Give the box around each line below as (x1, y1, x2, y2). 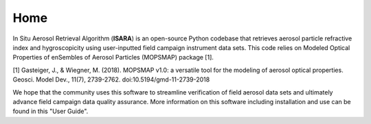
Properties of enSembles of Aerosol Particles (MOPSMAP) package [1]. (12, 53, 214, 62)
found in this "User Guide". (12, 107, 89, 116)
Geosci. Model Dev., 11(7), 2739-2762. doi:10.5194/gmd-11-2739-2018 (12, 75, 210, 84)
